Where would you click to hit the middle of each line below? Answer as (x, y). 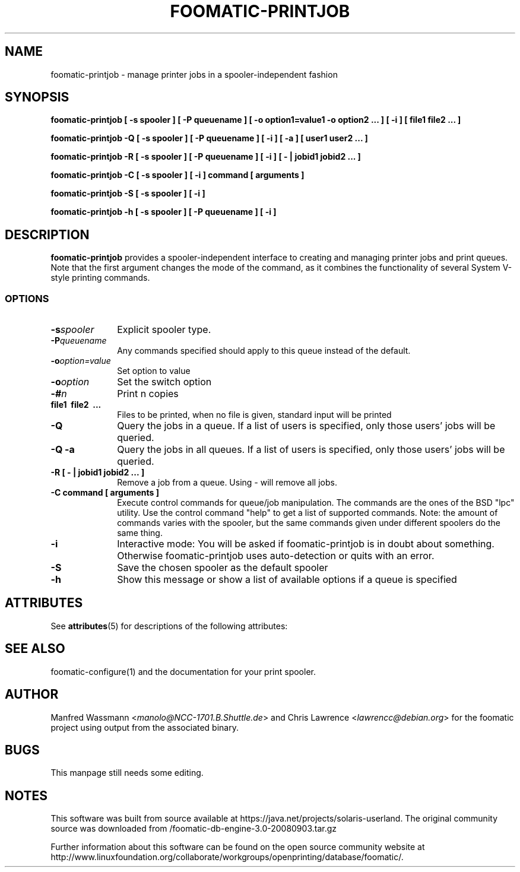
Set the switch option (164, 382)
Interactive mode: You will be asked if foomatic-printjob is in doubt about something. (306, 544)
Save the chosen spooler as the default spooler (223, 568)
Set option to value (154, 371)
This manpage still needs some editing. (127, 773)
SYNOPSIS (37, 97)
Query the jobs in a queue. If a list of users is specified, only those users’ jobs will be (306, 426)
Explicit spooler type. (164, 330)
